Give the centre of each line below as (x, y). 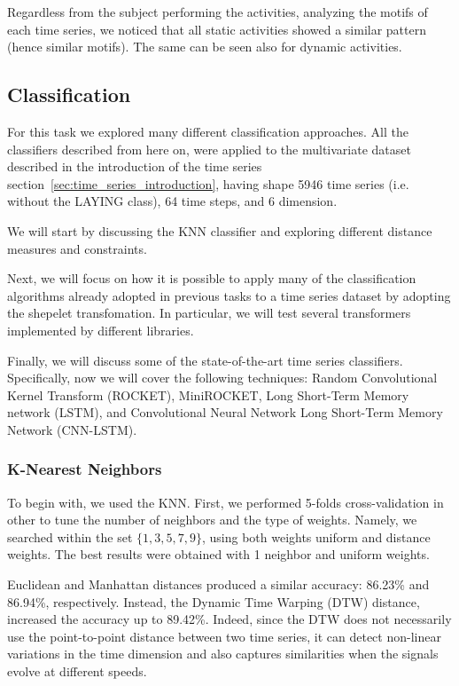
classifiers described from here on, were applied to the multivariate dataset (209, 149)
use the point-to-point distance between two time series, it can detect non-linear (224, 636)
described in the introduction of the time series (135, 166)
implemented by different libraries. (101, 330)
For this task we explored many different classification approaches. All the (208, 131)
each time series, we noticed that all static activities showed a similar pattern (217, 29)
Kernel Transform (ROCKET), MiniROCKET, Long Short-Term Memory (208, 394)
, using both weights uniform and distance (316, 536)
